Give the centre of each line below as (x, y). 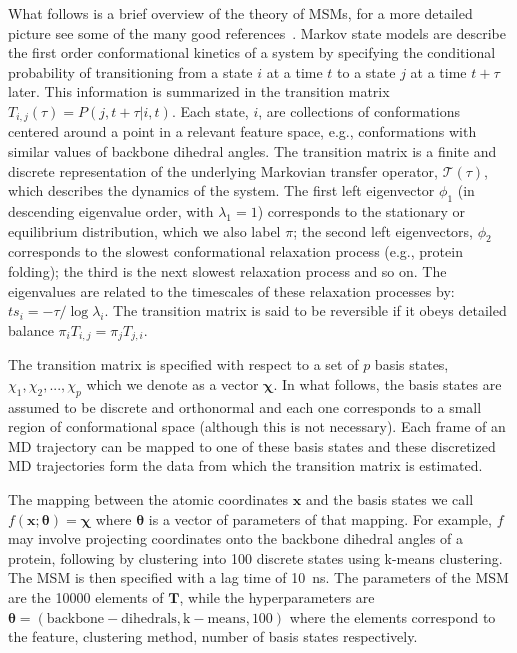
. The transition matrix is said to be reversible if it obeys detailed (305, 310)
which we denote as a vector (172, 383)
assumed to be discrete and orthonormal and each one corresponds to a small (245, 406)
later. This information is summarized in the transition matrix (199, 91)
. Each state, (210, 110)
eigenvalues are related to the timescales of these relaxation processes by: (231, 290)
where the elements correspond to (392, 616)
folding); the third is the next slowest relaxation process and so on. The (227, 270)
